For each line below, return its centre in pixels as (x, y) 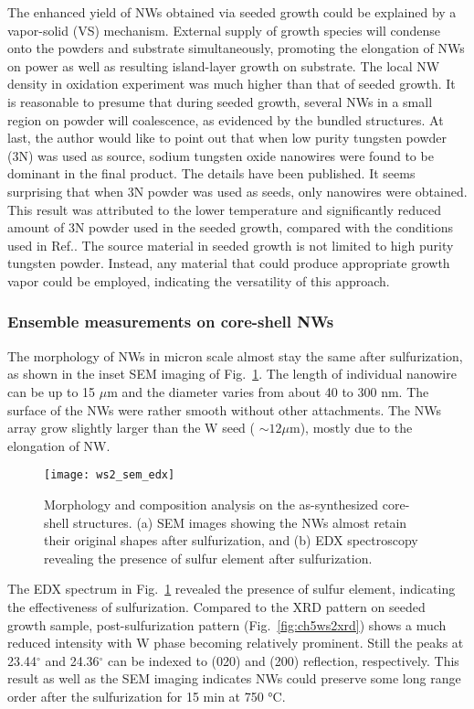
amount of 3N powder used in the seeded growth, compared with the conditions (231, 227)
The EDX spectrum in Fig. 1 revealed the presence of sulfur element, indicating (232, 589)
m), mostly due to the (351, 428)
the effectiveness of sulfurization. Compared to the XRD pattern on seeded (216, 606)
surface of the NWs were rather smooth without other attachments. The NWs (224, 409)
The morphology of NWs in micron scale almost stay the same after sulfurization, (235, 355)
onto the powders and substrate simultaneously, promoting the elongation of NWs (236, 48)
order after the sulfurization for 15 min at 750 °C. (147, 696)
